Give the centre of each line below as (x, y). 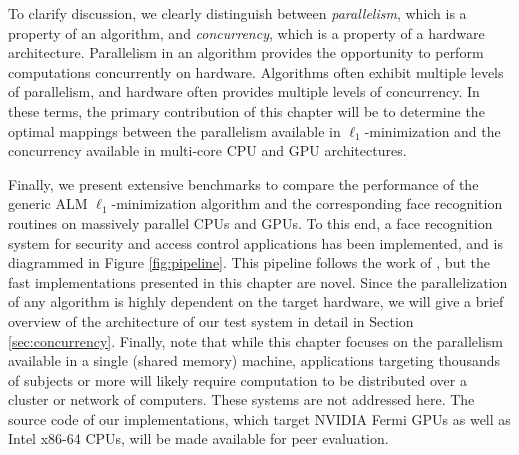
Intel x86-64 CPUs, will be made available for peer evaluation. (198, 438)
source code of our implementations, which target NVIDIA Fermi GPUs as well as (259, 418)
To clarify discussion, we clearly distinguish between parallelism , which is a (237, 13)
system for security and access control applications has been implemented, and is (255, 242)
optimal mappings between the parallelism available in (174, 130)
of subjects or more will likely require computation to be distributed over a (237, 379)
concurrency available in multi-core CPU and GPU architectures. (207, 150)
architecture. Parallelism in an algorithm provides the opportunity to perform (246, 52)
